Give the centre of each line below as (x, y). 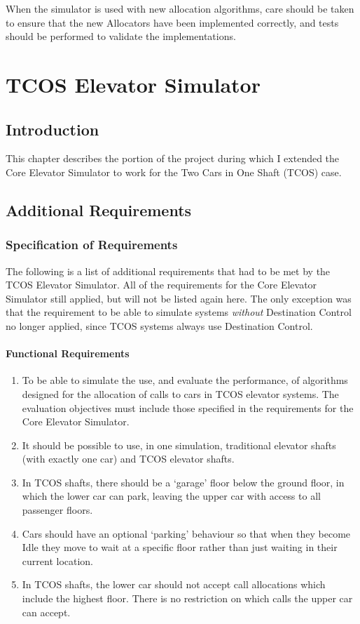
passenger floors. (57, 510)
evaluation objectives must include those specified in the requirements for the (188, 407)
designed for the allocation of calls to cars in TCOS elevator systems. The (180, 393)
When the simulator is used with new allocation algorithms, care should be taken (180, 8)
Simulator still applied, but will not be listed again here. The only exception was (179, 298)
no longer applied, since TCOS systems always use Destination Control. (159, 325)
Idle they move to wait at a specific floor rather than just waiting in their (180, 547)
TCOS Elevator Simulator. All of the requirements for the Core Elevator (161, 285)
